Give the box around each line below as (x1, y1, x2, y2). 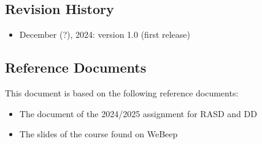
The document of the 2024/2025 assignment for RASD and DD (19, 107, 257, 120)
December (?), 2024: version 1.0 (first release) (19, 28, 191, 41)
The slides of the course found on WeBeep (19, 128, 178, 140)
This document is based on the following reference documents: (5, 87, 239, 99)
